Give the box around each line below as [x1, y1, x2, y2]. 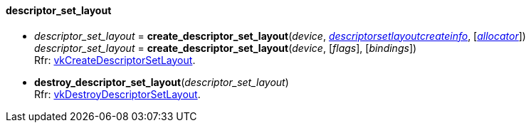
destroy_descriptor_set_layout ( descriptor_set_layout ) [34, 75, 289, 88]
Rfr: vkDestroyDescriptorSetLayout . [34, 87, 201, 100]
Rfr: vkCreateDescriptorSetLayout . [34, 53, 196, 66]
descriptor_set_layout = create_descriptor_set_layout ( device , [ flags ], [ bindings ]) [34, 41, 417, 54]
